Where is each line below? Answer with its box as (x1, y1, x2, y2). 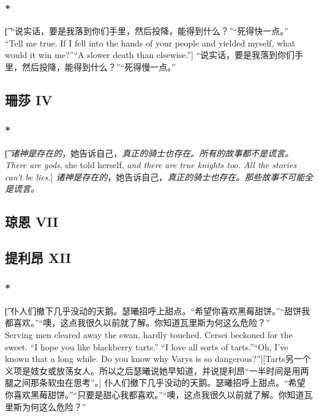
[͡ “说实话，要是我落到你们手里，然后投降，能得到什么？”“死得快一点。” (5, 24, 288, 37)
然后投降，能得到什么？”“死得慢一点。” (21, 61, 176, 73)
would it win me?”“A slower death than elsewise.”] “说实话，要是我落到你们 (5, 48, 295, 61)
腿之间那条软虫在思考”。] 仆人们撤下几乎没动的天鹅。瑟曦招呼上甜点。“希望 (5, 376, 306, 389)
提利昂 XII (5, 248, 72, 267)
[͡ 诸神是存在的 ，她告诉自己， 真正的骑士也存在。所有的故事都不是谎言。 (5, 146, 294, 159)
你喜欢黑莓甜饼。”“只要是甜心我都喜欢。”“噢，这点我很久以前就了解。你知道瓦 (5, 388, 313, 400)
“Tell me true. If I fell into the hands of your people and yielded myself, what (5, 36, 296, 49)
